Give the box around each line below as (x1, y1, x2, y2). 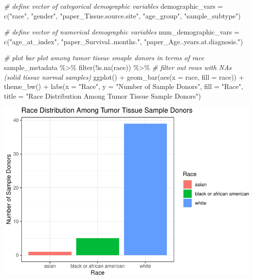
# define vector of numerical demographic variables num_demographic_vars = (4, 27, 239, 37)
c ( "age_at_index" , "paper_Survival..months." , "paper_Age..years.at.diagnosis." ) (4, 36, 243, 46)
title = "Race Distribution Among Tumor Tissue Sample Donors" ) (4, 90, 201, 101)
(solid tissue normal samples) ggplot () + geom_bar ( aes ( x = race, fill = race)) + (4, 71, 244, 82)
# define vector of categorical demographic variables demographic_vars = (4, 1, 223, 11)
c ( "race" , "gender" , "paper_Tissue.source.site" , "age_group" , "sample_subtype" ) (4, 10, 241, 20)
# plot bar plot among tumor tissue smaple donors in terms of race (4, 52, 204, 63)
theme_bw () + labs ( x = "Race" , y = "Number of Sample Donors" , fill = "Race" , (4, 81, 243, 91)
